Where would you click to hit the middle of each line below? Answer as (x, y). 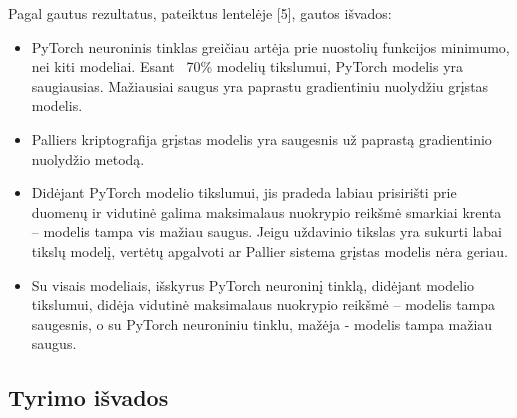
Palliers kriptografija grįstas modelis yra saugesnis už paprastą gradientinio (261, 138)
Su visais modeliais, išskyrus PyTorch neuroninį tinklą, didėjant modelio (253, 284)
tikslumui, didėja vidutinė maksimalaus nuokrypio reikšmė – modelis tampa (263, 304)
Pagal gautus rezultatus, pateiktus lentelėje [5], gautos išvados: (200, 13)
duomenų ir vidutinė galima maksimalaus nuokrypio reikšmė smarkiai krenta (266, 211)
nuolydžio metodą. (88, 158)
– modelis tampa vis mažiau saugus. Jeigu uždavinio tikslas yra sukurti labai (267, 231)
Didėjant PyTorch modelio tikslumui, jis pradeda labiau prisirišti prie (244, 192)
